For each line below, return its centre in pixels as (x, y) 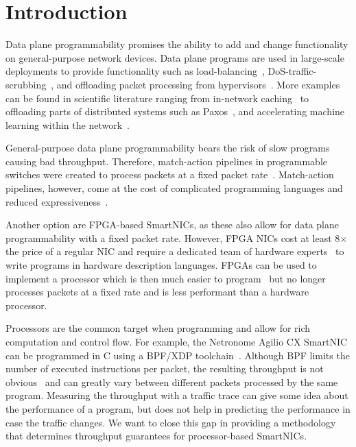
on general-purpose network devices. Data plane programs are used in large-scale (175, 57)
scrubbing (26, 84)
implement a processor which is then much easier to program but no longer (166, 278)
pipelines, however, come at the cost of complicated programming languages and (174, 188)
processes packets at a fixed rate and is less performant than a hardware (157, 292)
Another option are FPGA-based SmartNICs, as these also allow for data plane (172, 225)
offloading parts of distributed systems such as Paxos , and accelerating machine (175, 111)
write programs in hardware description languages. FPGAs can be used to (161, 265)
